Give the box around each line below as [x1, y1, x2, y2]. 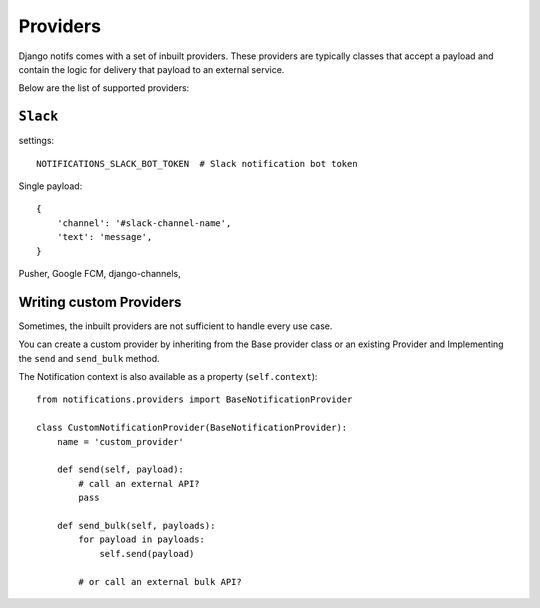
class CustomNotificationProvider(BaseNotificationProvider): [36, 422, 348, 434]
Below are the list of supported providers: [18, 82, 190, 94]
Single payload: [18, 180, 83, 192]
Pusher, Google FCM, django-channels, [18, 267, 182, 279]
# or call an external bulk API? [78, 576, 242, 587]
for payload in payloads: [78, 534, 205, 545]
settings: [18, 135, 55, 147]
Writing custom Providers [18, 293, 182, 310]
